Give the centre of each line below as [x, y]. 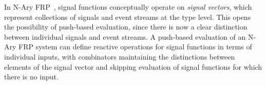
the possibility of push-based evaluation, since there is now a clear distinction [126, 27]
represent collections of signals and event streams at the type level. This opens [128, 17]
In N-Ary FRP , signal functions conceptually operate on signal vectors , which [128, 7]
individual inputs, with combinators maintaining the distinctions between [120, 56]
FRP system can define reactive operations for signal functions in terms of [135, 47]
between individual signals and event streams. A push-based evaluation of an [125, 36]
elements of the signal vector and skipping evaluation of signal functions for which [133, 66]
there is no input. [31, 77]
